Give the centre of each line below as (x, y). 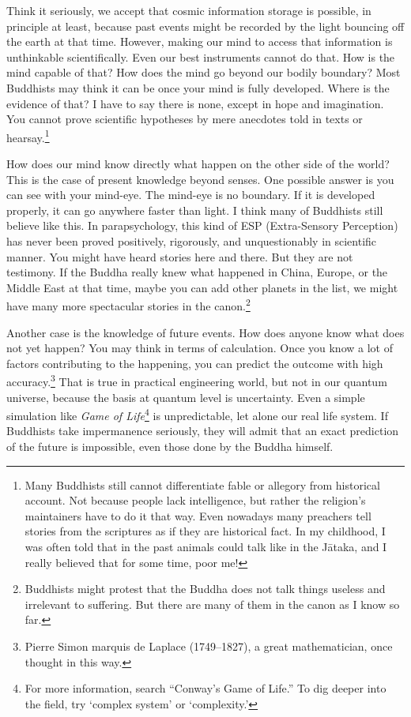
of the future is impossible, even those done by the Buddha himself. (170, 447)
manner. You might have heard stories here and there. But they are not (180, 256)
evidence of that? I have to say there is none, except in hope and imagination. (195, 103)
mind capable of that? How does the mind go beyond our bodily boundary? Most (204, 72)
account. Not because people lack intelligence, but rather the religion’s (195, 500)
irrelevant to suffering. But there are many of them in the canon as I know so (212, 604)
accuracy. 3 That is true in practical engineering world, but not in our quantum (197, 381)
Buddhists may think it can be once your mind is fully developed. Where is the (198, 87)
